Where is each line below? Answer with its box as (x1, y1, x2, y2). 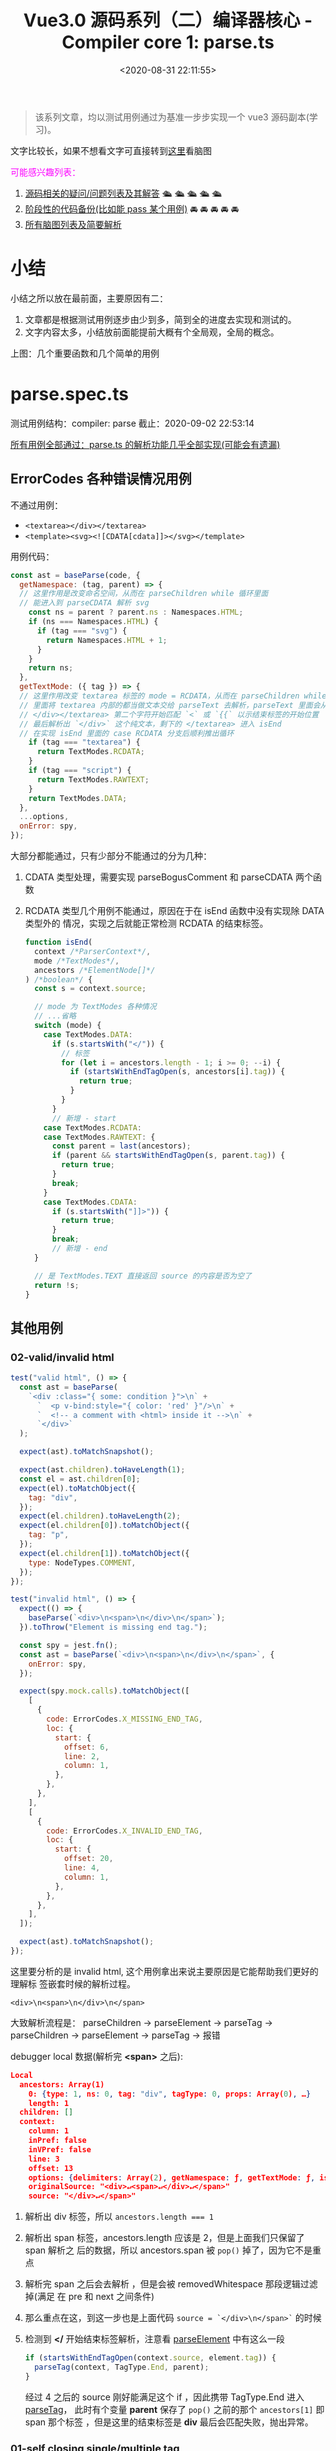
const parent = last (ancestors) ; (51, 1141, 192, 1151)
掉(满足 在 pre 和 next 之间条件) (24, 2291, 155, 2303)
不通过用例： (10, 499, 63, 511)
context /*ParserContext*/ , (34, 946, 152, 956)
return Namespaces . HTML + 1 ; (46, 635, 168, 645)
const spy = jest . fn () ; (19, 1640, 118, 1650)
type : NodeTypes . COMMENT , (28, 1557, 137, 1568)
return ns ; (28, 663, 74, 673)
